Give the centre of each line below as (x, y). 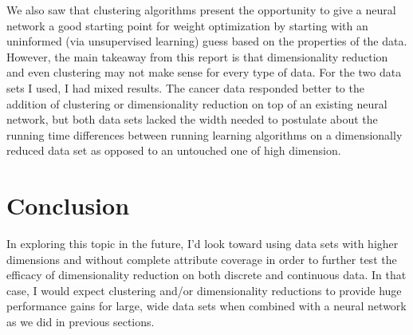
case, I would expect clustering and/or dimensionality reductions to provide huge (204, 290)
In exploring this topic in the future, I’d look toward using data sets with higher (203, 244)
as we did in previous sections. (81, 322)
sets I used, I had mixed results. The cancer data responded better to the (185, 87)
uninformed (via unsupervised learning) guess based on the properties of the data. (207, 41)
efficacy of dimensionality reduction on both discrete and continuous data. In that (206, 275)
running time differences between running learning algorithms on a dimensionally (205, 134)
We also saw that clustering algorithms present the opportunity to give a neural (201, 10)
